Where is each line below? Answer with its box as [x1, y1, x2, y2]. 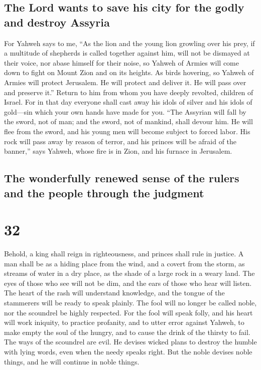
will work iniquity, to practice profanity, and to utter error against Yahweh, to [4, 317, 244, 327]
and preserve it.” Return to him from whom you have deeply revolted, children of [4, 87, 253, 97]
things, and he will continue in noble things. [4, 356, 140, 366]
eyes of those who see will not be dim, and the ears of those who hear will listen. [4, 277, 252, 288]
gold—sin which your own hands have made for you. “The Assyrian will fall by [4, 106, 246, 117]
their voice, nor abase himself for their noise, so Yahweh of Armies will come [4, 57, 239, 68]
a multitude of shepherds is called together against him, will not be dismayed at [4, 48, 250, 58]
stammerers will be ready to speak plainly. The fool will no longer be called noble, [4, 297, 257, 307]
